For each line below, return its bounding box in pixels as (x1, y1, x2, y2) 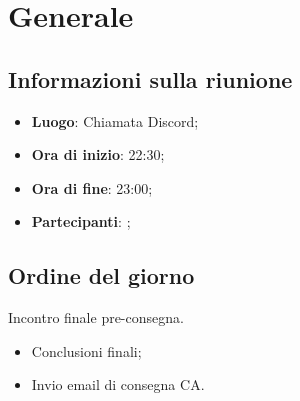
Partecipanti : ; (31, 211, 131, 232)
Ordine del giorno (8, 260, 195, 291)
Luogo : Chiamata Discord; (31, 110, 199, 131)
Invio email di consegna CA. (31, 374, 205, 395)
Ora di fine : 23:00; (31, 177, 153, 198)
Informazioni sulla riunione (8, 63, 293, 94)
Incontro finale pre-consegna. (8, 307, 184, 328)
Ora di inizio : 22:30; (31, 144, 165, 165)
